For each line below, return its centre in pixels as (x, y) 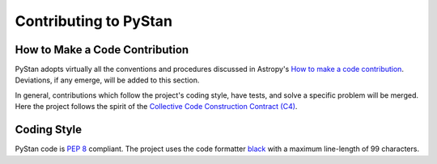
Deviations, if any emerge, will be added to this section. (107, 80)
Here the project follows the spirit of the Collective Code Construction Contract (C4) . (156, 107)
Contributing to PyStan (94, 21)
